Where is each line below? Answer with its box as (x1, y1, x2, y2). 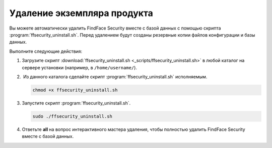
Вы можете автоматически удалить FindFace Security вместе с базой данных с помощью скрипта (9, 25, 221, 31)
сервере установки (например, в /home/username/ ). (22, 64, 137, 70)
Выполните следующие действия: (9, 48, 83, 54)
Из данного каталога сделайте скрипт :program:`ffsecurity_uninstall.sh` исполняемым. (23, 73, 208, 80)
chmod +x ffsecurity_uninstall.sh (32, 87, 118, 93)
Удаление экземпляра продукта (9, 8, 154, 19)
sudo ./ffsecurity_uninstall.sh (32, 113, 113, 119)
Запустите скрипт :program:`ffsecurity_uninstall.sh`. (22, 100, 131, 106)
